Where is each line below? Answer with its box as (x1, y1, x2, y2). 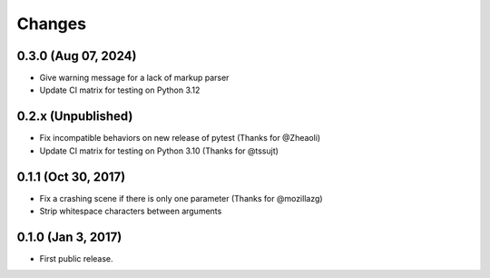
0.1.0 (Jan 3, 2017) (16, 229, 122, 244)
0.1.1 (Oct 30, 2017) (16, 169, 126, 184)
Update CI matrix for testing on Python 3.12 (39, 84, 201, 95)
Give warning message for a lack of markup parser (39, 73, 230, 84)
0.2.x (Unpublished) (16, 109, 133, 124)
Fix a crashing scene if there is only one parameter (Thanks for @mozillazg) (39, 193, 323, 204)
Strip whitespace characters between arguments (39, 205, 222, 217)
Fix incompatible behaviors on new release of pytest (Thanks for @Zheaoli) (39, 133, 321, 144)
